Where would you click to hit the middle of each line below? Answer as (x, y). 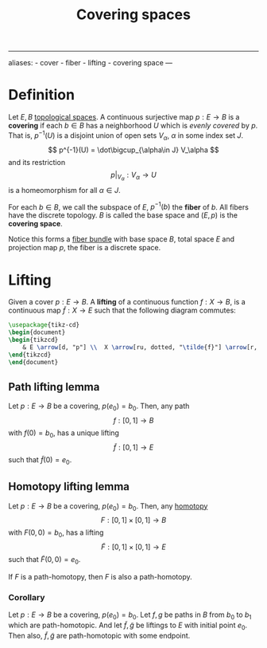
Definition (42, 95)
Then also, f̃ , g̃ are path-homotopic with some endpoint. (99, 635)
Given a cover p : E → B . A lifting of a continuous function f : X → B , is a (127, 302)
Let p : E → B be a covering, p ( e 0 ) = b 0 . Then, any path (99, 407)
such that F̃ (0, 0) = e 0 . (44, 560)
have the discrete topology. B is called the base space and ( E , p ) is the (123, 215)
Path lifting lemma (54, 387)
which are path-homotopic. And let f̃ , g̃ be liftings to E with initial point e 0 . (128, 626)
